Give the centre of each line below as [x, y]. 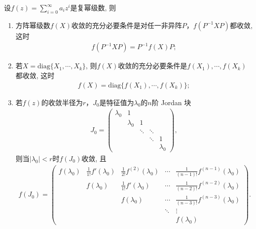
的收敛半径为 [62, 102]
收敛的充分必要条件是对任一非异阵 [127, 25]
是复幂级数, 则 [93, 7]
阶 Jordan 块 [171, 102]
